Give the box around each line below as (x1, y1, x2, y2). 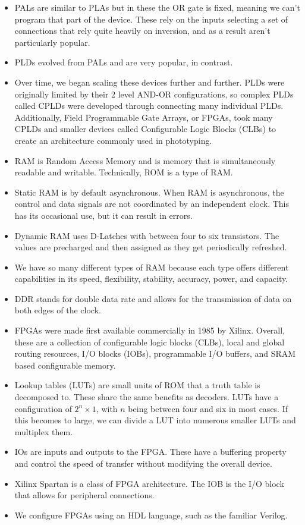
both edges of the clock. (14, 304, 101, 316)
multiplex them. (14, 425, 73, 438)
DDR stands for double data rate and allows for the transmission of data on (14, 292, 292, 304)
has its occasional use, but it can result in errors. (14, 209, 193, 221)
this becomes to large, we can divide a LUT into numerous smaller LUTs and (14, 414, 296, 426)
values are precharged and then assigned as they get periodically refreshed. (14, 241, 287, 253)
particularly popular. (14, 36, 90, 48)
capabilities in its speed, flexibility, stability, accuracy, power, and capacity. (14, 272, 288, 285)
